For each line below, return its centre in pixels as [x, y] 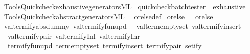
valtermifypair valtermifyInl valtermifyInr [74, 36]
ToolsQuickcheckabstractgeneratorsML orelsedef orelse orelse [108, 16]
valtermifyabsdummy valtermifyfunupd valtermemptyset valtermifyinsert [122, 26]
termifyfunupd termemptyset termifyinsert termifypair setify [105, 46]
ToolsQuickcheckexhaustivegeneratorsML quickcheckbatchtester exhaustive [125, 6]
